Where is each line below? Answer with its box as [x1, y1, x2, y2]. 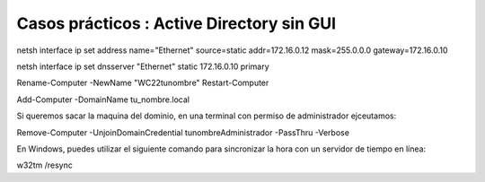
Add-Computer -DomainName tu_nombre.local [16, 94, 190, 105]
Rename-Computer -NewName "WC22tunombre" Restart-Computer [16, 77, 269, 89]
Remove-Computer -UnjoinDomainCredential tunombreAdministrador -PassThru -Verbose [16, 126, 350, 138]
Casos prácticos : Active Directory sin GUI [16, 13, 337, 33]
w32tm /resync [16, 160, 74, 170]
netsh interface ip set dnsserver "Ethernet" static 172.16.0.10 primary [16, 61, 269, 72]
